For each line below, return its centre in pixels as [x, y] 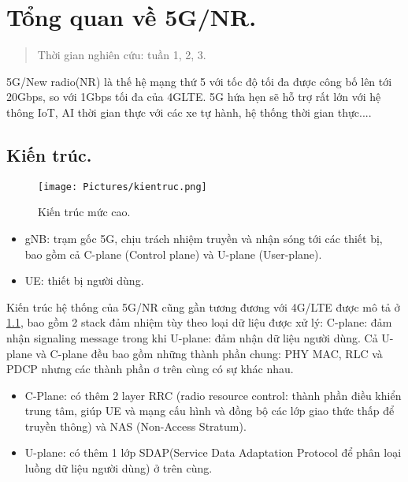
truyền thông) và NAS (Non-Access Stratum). [135, 426]
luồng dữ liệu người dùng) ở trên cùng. [119, 468]
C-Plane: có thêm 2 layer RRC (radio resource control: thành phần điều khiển [213, 395]
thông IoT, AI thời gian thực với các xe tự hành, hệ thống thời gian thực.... [189, 112]
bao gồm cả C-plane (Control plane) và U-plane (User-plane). [173, 254]
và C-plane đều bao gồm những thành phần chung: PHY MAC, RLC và [209, 353]
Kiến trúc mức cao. [84, 212]
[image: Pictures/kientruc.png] [122, 187]
